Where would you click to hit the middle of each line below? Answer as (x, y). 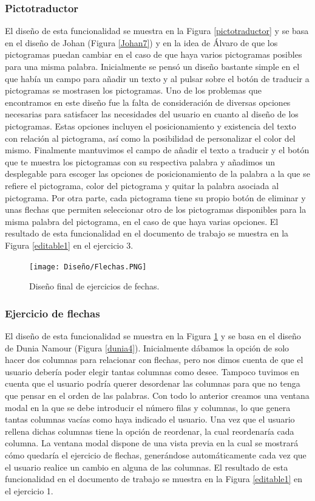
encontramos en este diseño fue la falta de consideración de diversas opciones (148, 102)
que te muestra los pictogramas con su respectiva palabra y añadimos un (140, 161)
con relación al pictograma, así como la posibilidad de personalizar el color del (150, 138)
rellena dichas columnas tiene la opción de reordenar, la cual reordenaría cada (150, 431)
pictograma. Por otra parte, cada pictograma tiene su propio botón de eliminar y (155, 197)
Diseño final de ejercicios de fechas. (94, 286)
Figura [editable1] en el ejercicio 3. (69, 245)
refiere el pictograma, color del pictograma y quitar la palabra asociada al (142, 185)
